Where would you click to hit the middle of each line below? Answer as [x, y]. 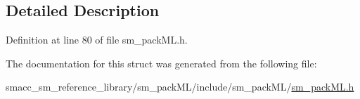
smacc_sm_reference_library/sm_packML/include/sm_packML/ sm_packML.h [180, 87]
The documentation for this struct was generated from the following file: [161, 63]
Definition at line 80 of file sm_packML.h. [97, 40]
